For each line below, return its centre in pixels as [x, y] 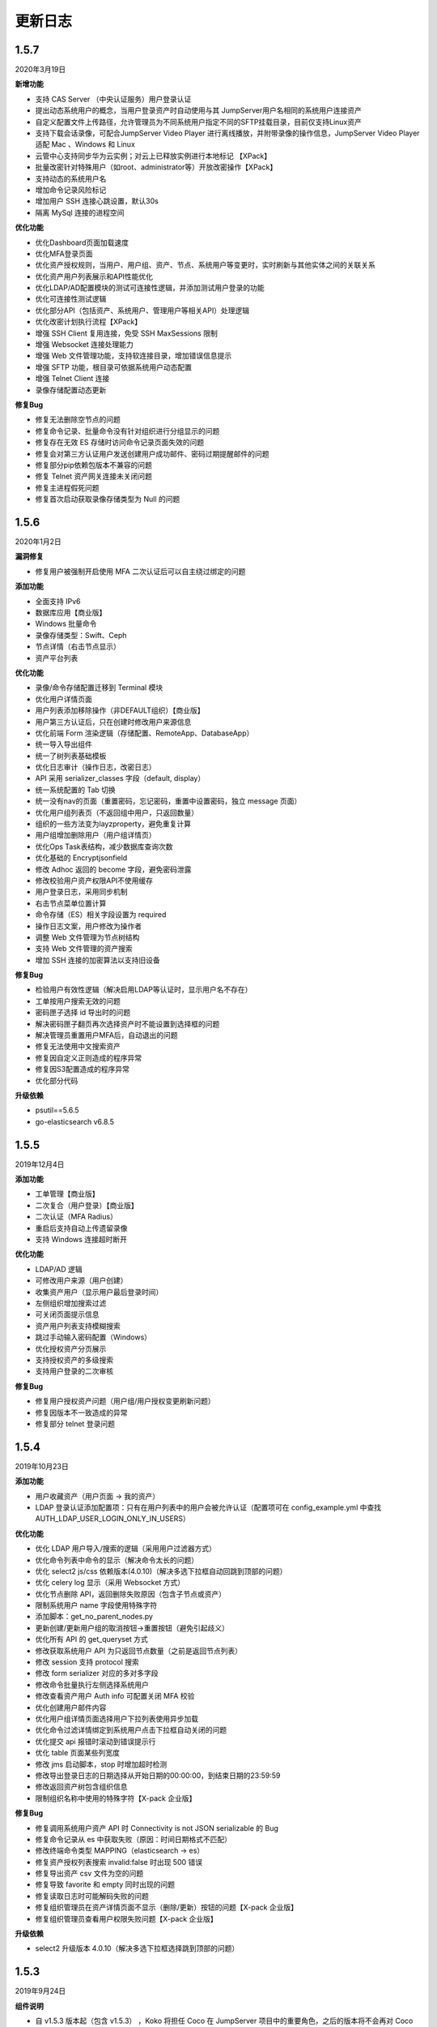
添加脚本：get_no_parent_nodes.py [94, 1617]
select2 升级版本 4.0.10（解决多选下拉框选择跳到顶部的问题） [137, 1948]
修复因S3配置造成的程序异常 [82, 1069]
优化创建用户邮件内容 [71, 1708]
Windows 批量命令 [66, 624]
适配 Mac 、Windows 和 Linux [85, 144]
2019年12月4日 [40, 1164]
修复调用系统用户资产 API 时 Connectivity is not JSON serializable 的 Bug [157, 1828]
